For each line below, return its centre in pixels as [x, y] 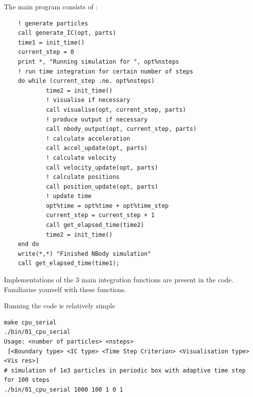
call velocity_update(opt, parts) [102, 167]
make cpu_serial [30, 322]
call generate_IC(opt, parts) [67, 33]
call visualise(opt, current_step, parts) [116, 110]
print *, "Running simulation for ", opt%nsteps [98, 62]
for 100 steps [27, 380]
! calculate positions [83, 177]
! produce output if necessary [97, 119]
